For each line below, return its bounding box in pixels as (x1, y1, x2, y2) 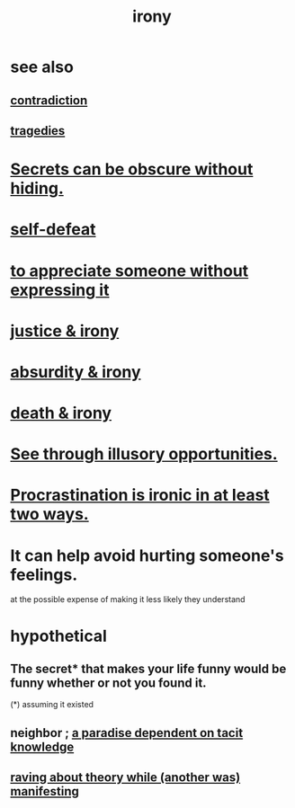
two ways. (10, 504, 89, 525)
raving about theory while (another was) (10, 770, 241, 786)
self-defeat (10, 219, 96, 240)
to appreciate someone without (10, 261, 249, 280)
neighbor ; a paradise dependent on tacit (10, 725, 244, 741)
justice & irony (10, 321, 120, 341)
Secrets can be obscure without (10, 159, 254, 180)
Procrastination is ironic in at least (10, 485, 271, 505)
